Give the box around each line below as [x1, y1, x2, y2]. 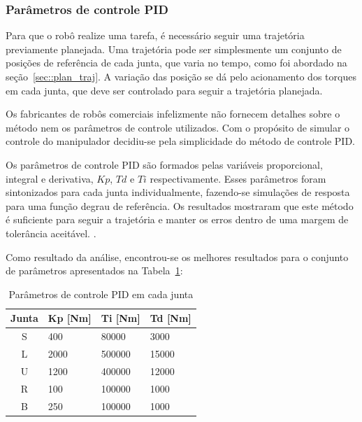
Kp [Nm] [48, 311, 92, 325]
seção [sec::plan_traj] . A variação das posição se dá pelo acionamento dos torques [6, 69, 356, 83]
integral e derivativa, [6, 171, 94, 185]
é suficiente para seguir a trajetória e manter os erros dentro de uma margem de [6, 212, 349, 227]
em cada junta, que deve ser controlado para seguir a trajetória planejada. [6, 83, 323, 97]
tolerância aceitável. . [6, 225, 96, 240]
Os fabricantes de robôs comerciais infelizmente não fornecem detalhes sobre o [6, 106, 340, 121]
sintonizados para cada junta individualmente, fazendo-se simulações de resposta [6, 185, 350, 199]
